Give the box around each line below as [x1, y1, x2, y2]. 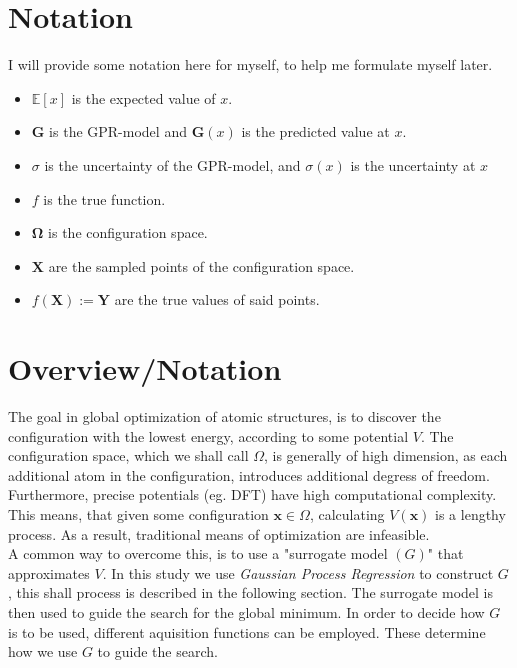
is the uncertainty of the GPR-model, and [44, 154, 301, 175]
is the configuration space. [48, 222, 208, 243]
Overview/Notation [8, 348, 282, 389]
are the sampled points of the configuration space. [48, 255, 355, 276]
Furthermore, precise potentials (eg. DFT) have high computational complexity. [8, 484, 497, 505]
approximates [8, 562, 90, 583]
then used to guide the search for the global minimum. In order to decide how [8, 601, 485, 622]
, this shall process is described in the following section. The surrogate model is [8, 582, 493, 603]
